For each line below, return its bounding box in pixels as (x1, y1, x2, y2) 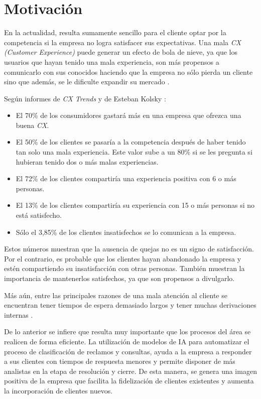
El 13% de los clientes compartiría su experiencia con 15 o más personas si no (16, 200, 255, 210)
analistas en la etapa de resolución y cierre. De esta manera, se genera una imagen (4, 365, 257, 376)
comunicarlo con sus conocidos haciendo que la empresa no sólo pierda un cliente (4, 66, 253, 77)
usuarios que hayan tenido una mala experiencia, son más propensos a (4, 56, 219, 67)
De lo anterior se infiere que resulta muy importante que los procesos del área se (4, 326, 251, 337)
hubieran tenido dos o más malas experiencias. (16, 156, 159, 167)
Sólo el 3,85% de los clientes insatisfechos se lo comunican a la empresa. (16, 226, 236, 237)
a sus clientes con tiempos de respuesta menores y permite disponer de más (4, 356, 235, 366)
